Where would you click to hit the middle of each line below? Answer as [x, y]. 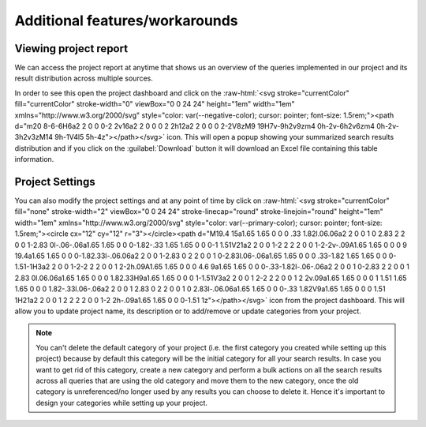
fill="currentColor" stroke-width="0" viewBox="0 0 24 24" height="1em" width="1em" [155, 104]
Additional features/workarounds [126, 21]
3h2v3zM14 [34, 137]
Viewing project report [71, 49]
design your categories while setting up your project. [122, 403]
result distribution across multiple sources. [84, 78]
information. [34, 159]
